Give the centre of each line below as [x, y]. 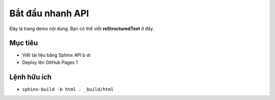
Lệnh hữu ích [31, 77]
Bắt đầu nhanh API [49, 13]
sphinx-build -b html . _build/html [68, 89]
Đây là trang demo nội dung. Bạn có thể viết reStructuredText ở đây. [82, 29]
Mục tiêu [24, 43]
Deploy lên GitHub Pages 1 [50, 62]
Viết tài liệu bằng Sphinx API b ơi [56, 55]
